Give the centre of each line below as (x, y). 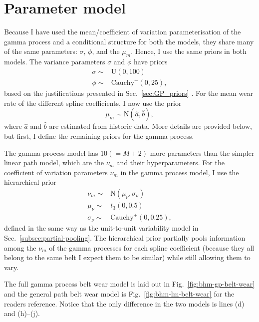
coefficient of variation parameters (56, 172)
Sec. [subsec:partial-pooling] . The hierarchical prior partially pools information (125, 238)
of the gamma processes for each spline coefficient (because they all (152, 247)
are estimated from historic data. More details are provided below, (150, 126)
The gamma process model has (51, 153)
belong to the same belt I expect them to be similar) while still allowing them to (127, 257)
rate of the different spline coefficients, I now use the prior (93, 103)
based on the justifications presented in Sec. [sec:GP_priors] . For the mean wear (129, 93)
